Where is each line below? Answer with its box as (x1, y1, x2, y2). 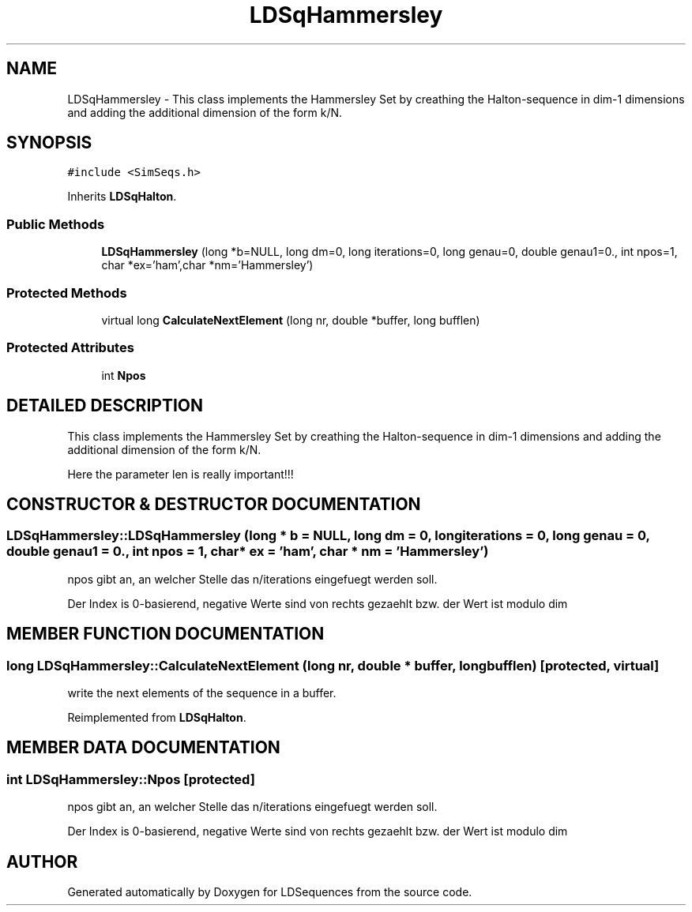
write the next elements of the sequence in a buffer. (67, 685, 337, 700)
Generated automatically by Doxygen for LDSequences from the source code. (67, 885, 472, 899)
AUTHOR (6, 851, 78, 872)
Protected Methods (6, 284, 127, 301)
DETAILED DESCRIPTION (6, 396, 204, 416)
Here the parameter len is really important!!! (67, 467, 294, 481)
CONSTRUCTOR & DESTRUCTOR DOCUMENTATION (6, 494, 421, 514)
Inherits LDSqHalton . (67, 190, 177, 204)
